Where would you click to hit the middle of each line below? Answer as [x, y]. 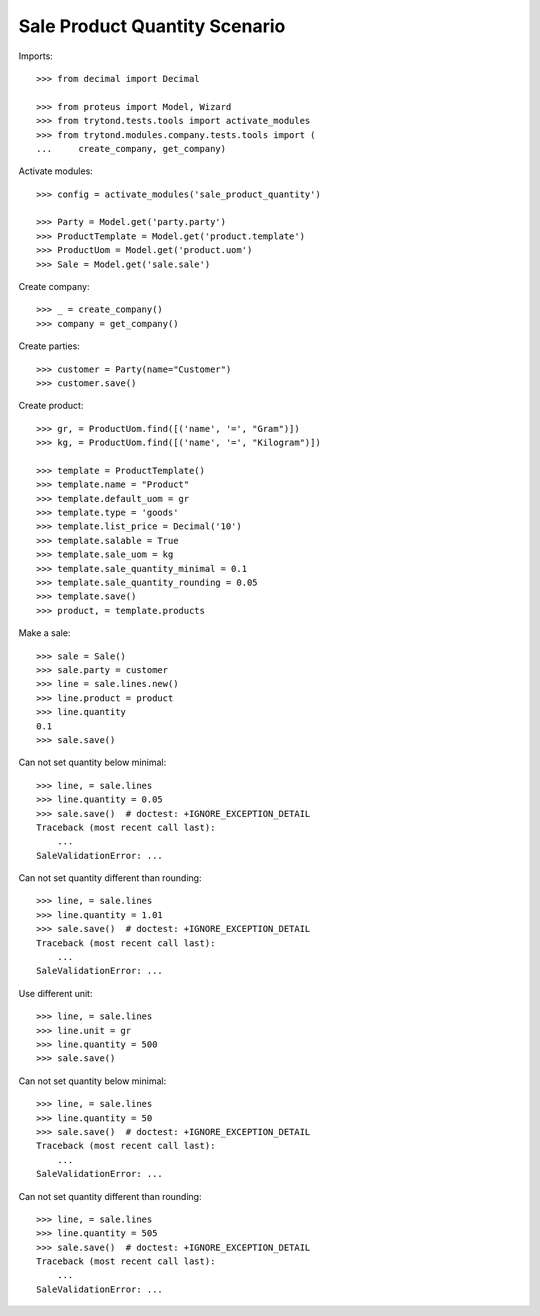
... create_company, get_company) [131, 148]
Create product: [51, 406]
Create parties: [49, 346]
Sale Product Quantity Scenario [152, 26]
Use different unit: [55, 993]
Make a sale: [44, 633]
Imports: [36, 56]
